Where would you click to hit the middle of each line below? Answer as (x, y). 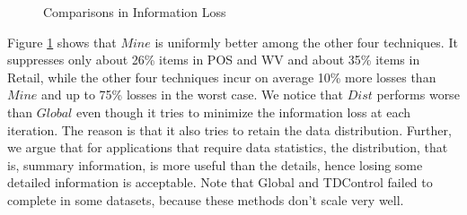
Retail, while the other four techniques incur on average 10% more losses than (222, 77)
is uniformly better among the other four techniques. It (306, 42)
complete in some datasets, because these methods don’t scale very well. (206, 199)
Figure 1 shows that (62, 42)
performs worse (418, 95)
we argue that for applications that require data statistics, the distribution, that (228, 147)
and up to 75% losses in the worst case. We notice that (193, 95)
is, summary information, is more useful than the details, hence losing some (215, 164)
